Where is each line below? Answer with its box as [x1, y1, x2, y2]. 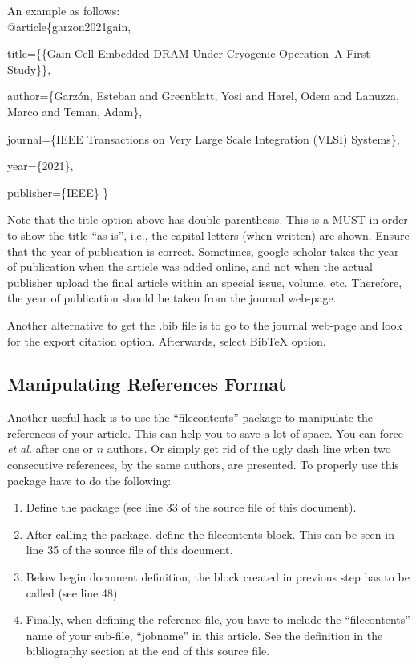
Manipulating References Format [7, 371, 286, 396]
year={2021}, [7, 157, 74, 174]
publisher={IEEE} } [7, 184, 109, 200]
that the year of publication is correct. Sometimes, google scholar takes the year [7, 242, 399, 259]
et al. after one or [7, 440, 94, 457]
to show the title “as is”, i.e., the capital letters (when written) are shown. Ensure [7, 226, 410, 243]
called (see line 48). [26, 584, 121, 601]
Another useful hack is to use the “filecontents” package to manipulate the [7, 409, 374, 426]
